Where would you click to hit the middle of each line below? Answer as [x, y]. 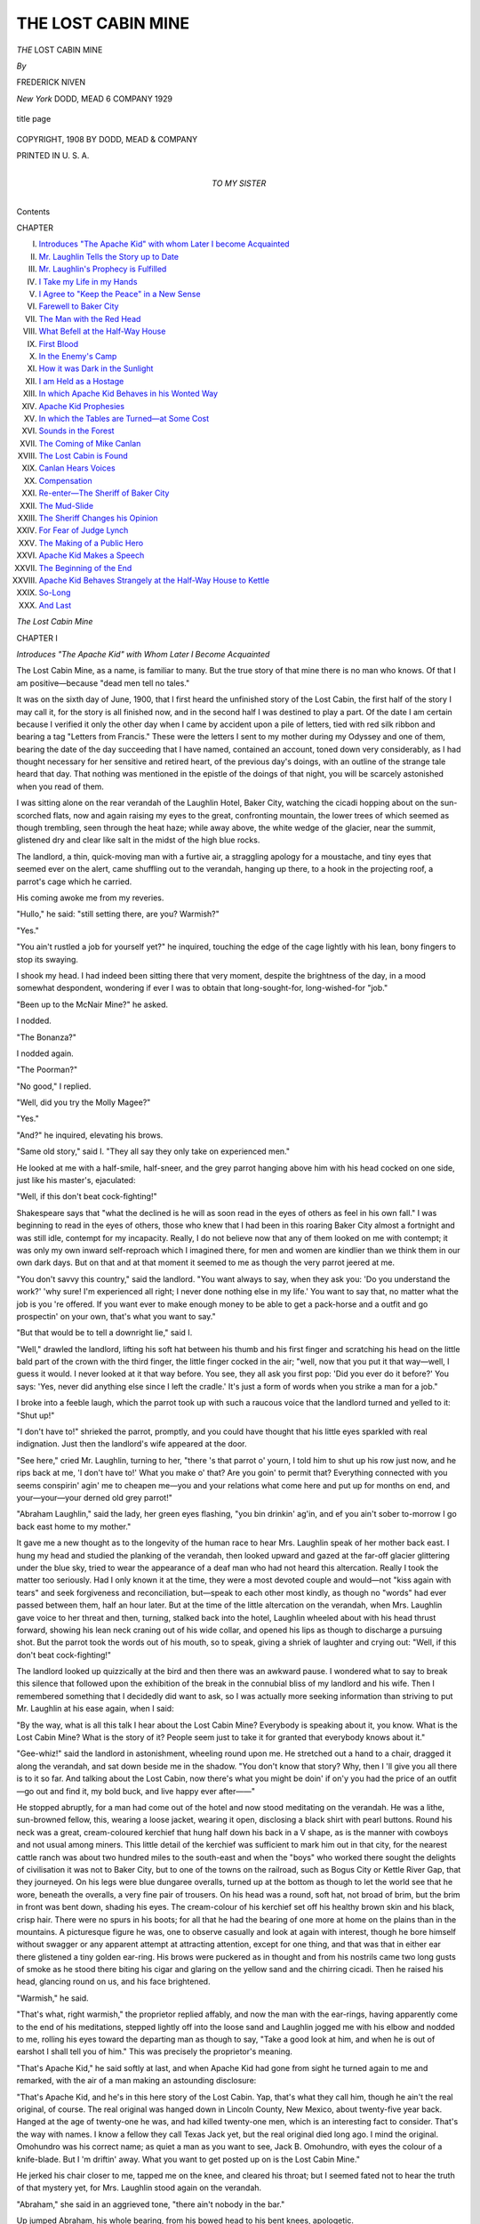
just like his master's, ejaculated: [76, 1180]
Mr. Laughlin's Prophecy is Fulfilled [103, 269]
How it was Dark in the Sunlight [96, 368]
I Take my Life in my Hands [88, 281]
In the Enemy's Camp [78, 356]
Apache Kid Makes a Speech [92, 555]
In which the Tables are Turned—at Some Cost [124, 418]
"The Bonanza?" [47, 1037]
